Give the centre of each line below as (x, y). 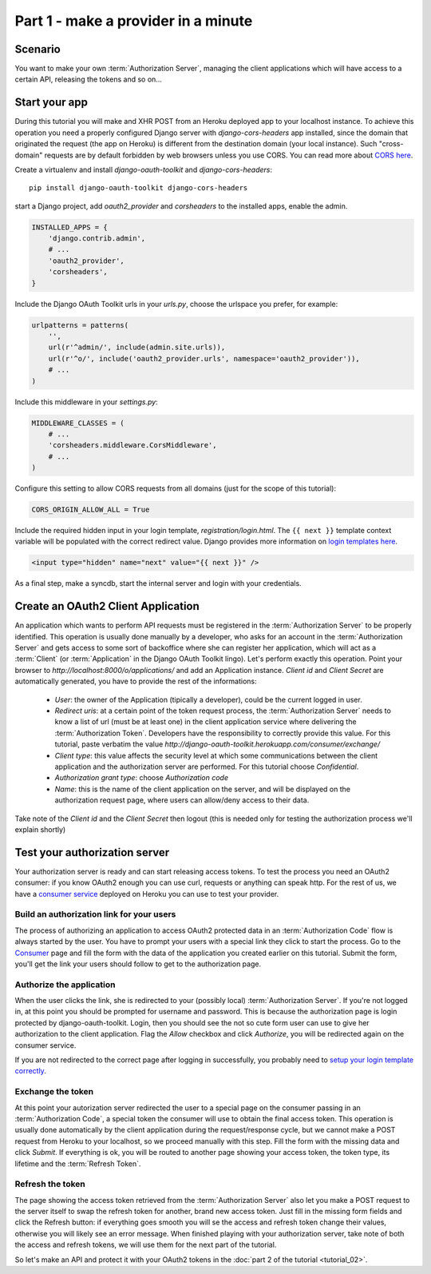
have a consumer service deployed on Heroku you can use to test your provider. (147, 894)
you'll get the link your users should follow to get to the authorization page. (138, 964)
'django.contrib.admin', (97, 239)
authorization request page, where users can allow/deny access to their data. (182, 800)
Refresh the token (50, 1184)
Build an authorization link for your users (95, 914)
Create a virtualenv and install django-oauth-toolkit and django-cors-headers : (144, 169)
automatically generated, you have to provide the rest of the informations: (136, 681)
